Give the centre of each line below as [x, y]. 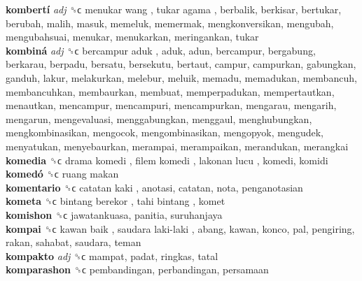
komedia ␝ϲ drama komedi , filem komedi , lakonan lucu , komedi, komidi [167, 160]
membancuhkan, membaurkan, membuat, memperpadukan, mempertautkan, [170, 91]
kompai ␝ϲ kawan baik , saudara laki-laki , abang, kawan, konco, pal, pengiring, [180, 228]
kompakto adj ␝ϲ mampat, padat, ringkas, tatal [112, 255]
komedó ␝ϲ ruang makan [62, 174]
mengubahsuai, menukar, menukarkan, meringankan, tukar [132, 37]
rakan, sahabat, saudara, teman [74, 242]
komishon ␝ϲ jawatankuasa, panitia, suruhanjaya [114, 214]
